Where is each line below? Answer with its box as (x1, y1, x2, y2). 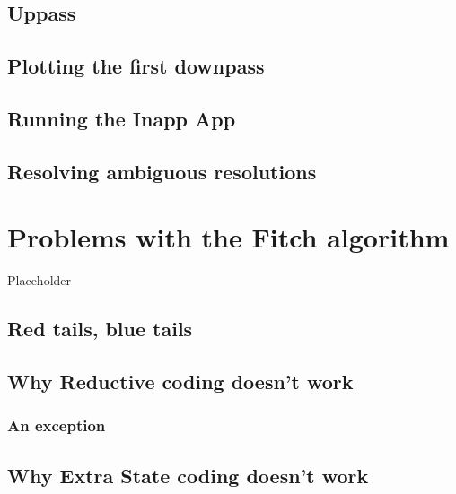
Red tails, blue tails (7, 315, 193, 342)
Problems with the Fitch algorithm (7, 219, 450, 256)
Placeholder (7, 271, 72, 290)
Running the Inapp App (7, 104, 236, 132)
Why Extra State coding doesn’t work (7, 461, 369, 489)
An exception (7, 414, 106, 437)
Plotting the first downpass (7, 52, 265, 80)
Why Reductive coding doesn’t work (7, 368, 354, 395)
